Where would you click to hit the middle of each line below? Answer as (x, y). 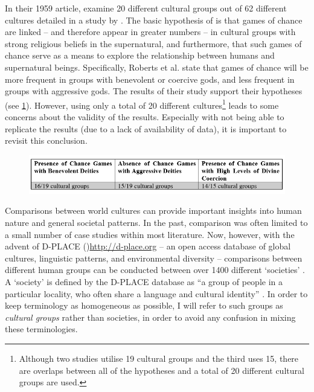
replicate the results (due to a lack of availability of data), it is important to (146, 128)
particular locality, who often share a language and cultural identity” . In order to (156, 293)
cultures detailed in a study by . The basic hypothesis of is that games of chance (154, 20)
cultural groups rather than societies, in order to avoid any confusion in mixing (150, 317)
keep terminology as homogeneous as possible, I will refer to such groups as (144, 305)
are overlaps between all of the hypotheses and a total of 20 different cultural (162, 370)
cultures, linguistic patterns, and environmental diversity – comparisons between (154, 258)
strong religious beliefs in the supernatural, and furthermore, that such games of (153, 43)
